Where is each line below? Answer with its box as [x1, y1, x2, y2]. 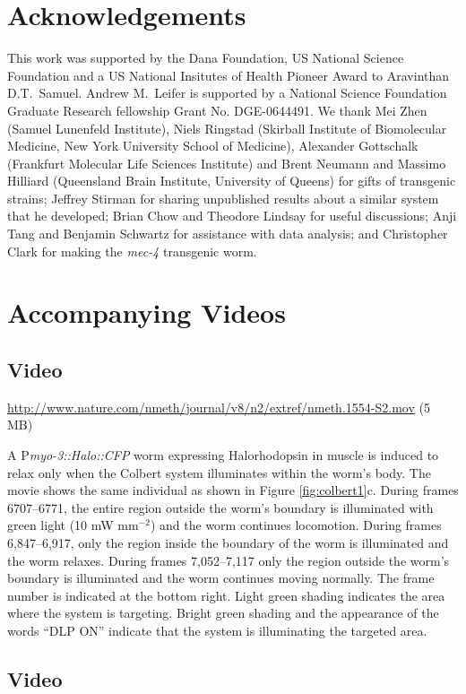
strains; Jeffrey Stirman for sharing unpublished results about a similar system [7, 188, 439, 207]
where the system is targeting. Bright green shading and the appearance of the [7, 603, 439, 622]
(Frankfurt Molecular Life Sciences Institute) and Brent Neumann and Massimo [7, 153, 446, 172]
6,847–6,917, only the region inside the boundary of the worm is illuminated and [7, 533, 449, 551]
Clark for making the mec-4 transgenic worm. [7, 241, 257, 260]
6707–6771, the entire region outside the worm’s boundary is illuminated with [7, 498, 434, 516]
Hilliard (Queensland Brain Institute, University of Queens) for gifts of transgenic [7, 171, 456, 190]
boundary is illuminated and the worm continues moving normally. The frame [7, 568, 435, 587]
